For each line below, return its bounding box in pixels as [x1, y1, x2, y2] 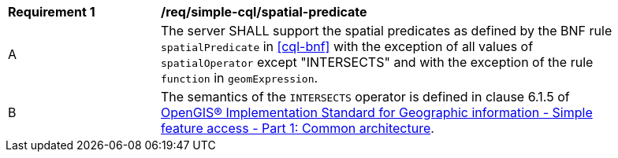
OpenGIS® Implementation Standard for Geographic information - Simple [161, 105, 593, 120]
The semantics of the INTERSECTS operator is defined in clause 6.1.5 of [161, 89, 570, 105]
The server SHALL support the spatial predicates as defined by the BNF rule [161, 23, 612, 39]
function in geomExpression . [161, 70, 318, 86]
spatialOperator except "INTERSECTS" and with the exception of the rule [161, 54, 594, 70]
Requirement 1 [8, 4, 95, 20]
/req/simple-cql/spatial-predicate [161, 4, 367, 20]
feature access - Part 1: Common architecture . [161, 120, 434, 136]
